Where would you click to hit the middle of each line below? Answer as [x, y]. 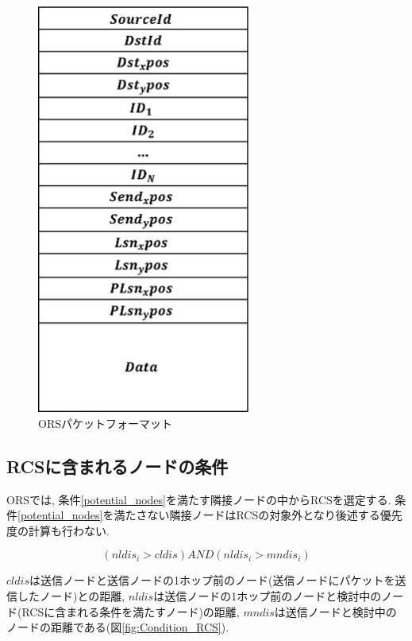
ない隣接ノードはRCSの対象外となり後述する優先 [275, 515]
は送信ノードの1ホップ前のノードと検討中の [268, 595]
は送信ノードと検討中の [335, 611]
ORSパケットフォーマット [105, 423]
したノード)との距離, [71, 595]
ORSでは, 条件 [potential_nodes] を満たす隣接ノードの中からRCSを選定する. [199, 499]
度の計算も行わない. [58, 530]
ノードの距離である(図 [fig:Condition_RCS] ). [118, 627]
